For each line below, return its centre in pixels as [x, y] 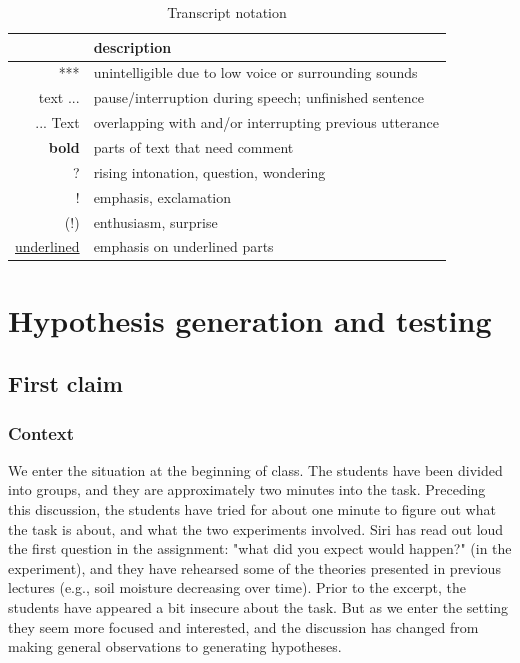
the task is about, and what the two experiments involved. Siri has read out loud [256, 528]
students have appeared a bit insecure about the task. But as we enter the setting [258, 606]
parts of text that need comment [193, 146]
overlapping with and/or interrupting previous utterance [266, 122]
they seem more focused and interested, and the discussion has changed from [243, 626]
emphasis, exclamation [162, 196]
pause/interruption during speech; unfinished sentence [258, 97]
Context [41, 432]
